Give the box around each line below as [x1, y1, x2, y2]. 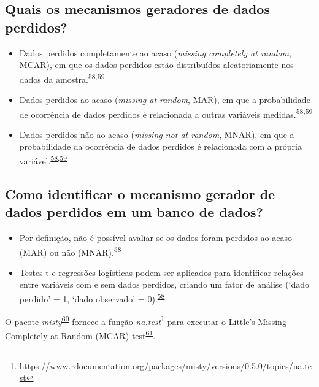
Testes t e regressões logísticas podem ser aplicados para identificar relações [19, 266, 304, 278]
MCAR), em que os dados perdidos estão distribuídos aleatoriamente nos [19, 58, 294, 71]
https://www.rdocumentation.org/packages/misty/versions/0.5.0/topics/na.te [19, 359, 312, 372]
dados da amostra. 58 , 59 [19, 71, 105, 85]
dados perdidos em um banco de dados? [5, 202, 263, 221]
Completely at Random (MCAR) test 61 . [5, 328, 156, 342]
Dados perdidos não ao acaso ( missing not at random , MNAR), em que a [19, 128, 294, 140]
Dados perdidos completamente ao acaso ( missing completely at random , [19, 46, 291, 59]
